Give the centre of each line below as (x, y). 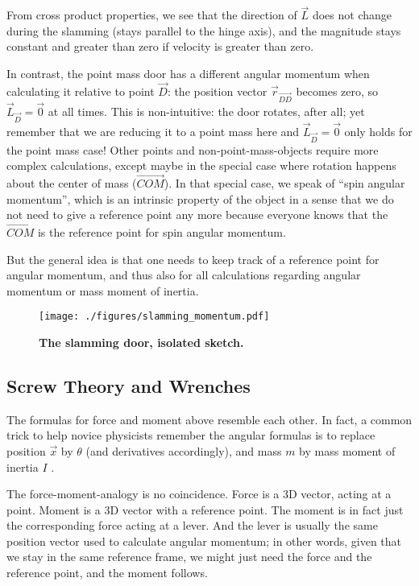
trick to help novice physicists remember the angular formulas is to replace (191, 435)
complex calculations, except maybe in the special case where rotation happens (201, 165)
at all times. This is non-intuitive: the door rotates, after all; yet (206, 111)
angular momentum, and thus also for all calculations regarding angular (184, 275)
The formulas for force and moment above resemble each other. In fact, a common (209, 419)
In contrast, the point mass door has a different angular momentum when (188, 73)
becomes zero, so (337, 91)
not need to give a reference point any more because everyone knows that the (197, 215)
